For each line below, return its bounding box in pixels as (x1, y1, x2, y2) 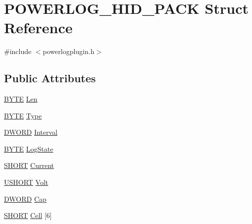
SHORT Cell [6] (4, 210, 52, 221)
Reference (4, 17, 73, 38)
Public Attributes (4, 70, 96, 86)
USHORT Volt (4, 177, 49, 187)
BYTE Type (4, 110, 42, 120)
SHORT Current (4, 160, 54, 170)
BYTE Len (4, 94, 38, 104)
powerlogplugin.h (43, 46, 95, 56)
